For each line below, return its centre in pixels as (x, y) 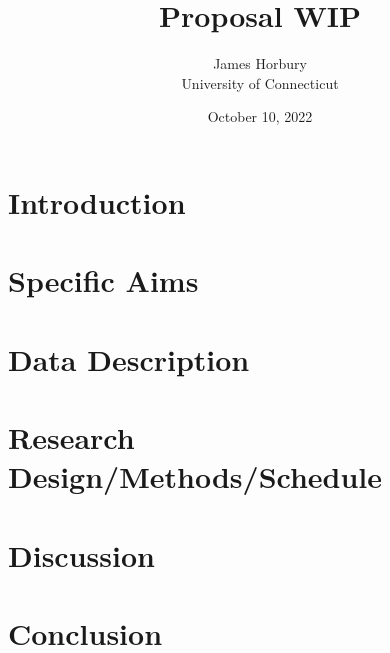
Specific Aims (103, 280)
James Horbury (260, 63)
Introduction (97, 201)
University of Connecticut (260, 82)
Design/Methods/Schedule (195, 476)
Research (71, 437)
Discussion (81, 554)
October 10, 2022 (260, 116)
